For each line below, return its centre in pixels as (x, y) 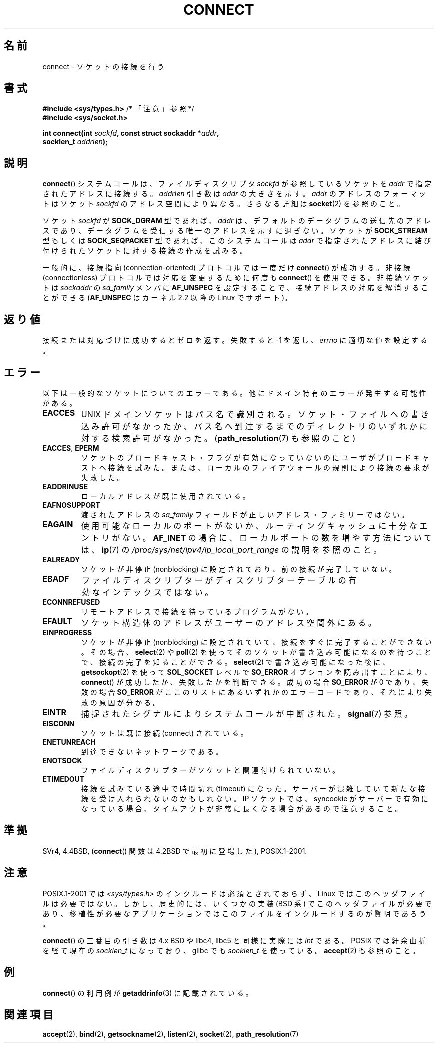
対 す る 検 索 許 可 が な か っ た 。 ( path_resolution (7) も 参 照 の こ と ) (218, 438)
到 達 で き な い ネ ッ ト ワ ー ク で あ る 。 (152, 751)
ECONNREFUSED (71, 602)
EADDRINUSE (65, 486)
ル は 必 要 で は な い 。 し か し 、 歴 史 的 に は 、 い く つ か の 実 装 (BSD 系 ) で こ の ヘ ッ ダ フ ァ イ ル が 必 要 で (237, 903)
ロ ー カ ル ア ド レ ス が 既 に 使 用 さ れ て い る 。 (165, 496)
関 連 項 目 (29, 1014)
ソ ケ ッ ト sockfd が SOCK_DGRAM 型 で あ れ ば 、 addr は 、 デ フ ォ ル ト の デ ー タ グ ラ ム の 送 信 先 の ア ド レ (237, 221)
